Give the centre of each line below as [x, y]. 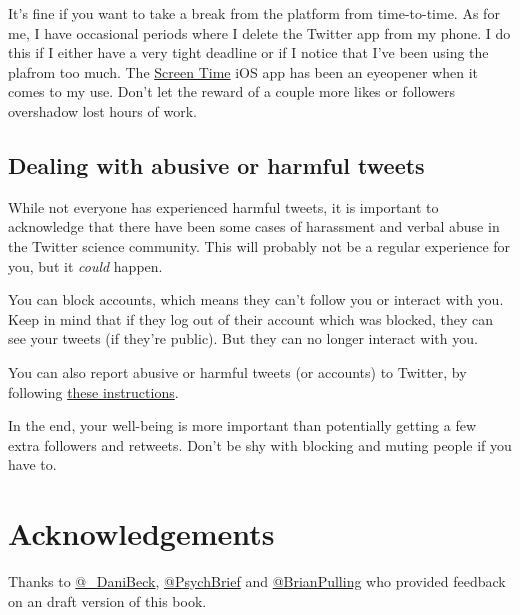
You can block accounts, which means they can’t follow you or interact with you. [256, 299]
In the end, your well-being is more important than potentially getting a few [242, 425]
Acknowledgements [141, 533]
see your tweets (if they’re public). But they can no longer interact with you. [243, 338]
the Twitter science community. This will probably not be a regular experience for [259, 245]
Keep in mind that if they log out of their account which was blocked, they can [251, 318]
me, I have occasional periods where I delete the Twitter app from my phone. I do [259, 32]
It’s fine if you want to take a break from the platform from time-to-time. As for [254, 13]
